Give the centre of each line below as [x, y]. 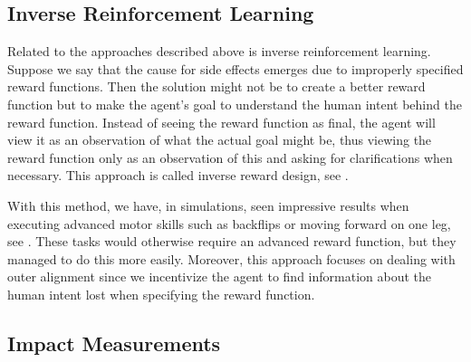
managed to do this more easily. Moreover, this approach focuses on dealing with [231, 258]
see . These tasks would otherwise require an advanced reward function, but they [232, 241]
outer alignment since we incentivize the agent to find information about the [219, 276]
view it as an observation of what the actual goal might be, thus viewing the [220, 140]
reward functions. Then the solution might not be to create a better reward [216, 86]
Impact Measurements [114, 343]
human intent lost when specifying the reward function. [161, 294]
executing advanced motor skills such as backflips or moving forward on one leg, [229, 223]
